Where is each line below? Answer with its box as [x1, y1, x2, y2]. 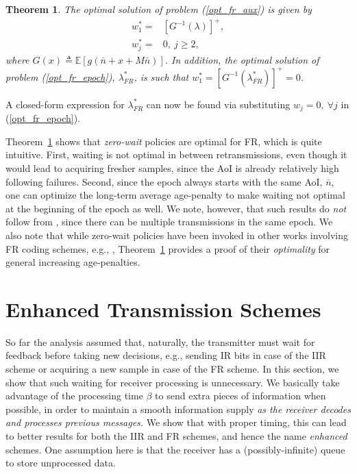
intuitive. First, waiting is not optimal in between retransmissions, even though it [5, 147, 347, 162]
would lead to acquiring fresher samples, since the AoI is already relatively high [5, 161, 339, 175]
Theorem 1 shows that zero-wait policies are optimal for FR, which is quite [5, 134, 322, 148]
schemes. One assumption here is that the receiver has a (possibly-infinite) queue [5, 442, 345, 456]
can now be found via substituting [146, 97, 291, 111]
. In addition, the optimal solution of [164, 52, 319, 66]
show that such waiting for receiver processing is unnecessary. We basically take [5, 375, 340, 389]
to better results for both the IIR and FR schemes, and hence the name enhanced [5, 429, 347, 443]
